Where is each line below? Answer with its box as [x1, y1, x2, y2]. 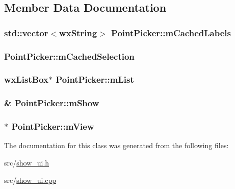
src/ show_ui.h [4, 157, 49, 168]
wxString [59, 26, 97, 39]
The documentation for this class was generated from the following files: [4, 140, 229, 151]
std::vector [4, 26, 48, 39]
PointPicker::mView [11, 120, 94, 133]
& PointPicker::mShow [4, 97, 99, 109]
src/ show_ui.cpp [4, 174, 57, 185]
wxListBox [4, 73, 48, 86]
